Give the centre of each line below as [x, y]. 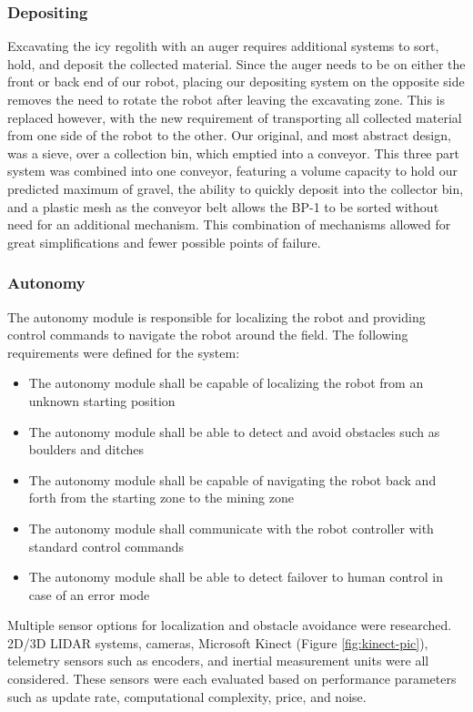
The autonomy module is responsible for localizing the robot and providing [216, 316]
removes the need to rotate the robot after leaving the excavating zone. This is [226, 99]
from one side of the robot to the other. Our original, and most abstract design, [229, 135]
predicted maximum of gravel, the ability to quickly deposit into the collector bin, [236, 188]
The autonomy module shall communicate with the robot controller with [231, 528]
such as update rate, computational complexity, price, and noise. [187, 696]
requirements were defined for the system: [124, 352]
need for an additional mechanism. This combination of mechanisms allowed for [229, 224]
